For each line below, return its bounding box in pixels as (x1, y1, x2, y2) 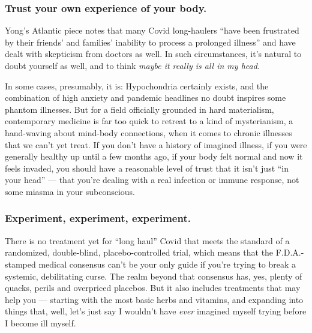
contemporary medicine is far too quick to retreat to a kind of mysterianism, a (5, 115, 293, 127)
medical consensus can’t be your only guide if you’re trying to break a (38, 257, 296, 270)
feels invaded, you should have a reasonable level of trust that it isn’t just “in (5, 161, 289, 174)
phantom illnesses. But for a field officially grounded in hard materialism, (5, 103, 274, 115)
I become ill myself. (5, 316, 76, 329)
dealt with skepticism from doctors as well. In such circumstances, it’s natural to (5, 47, 302, 60)
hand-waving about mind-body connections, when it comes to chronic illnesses (5, 126, 292, 139)
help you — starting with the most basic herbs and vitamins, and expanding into (5, 293, 304, 305)
